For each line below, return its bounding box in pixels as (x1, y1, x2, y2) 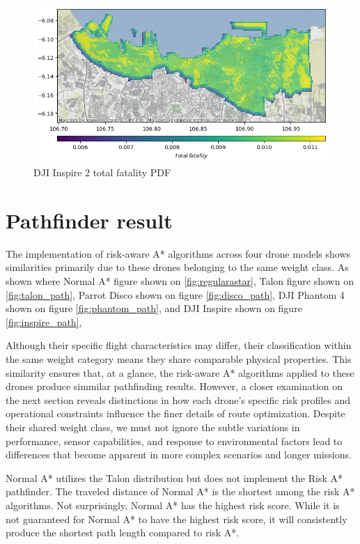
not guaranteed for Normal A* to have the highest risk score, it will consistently (6, 511, 347, 526)
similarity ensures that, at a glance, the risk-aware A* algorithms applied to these (6, 365, 354, 380)
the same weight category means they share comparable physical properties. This (6, 351, 352, 366)
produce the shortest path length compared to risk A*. (6, 525, 240, 540)
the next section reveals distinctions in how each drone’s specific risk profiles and (6, 392, 351, 407)
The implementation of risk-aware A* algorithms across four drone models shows (6, 246, 351, 261)
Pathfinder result (6, 205, 173, 234)
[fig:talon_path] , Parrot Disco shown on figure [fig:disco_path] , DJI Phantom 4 (6, 287, 345, 302)
